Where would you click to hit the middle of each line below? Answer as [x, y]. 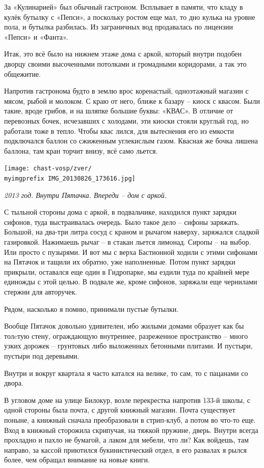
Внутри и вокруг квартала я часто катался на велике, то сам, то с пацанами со [126, 373]
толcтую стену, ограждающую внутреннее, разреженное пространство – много [126, 335]
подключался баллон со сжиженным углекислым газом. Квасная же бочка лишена [131, 141]
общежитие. [22, 74]
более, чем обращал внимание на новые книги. [77, 460]
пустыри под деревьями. [42, 355]
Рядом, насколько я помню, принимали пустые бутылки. [91, 309]
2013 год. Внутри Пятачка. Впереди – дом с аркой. [85, 195]
